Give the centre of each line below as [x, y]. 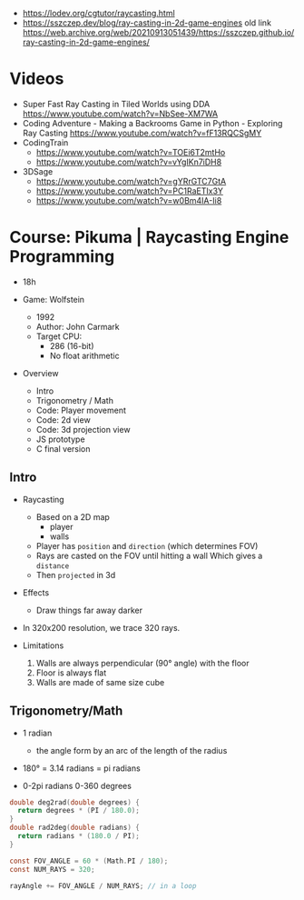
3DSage [38, 171]
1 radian [37, 733]
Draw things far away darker [89, 610]
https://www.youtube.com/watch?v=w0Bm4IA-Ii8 [129, 200]
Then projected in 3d [76, 575]
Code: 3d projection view [83, 429]
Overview [40, 373]
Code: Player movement [81, 410]
